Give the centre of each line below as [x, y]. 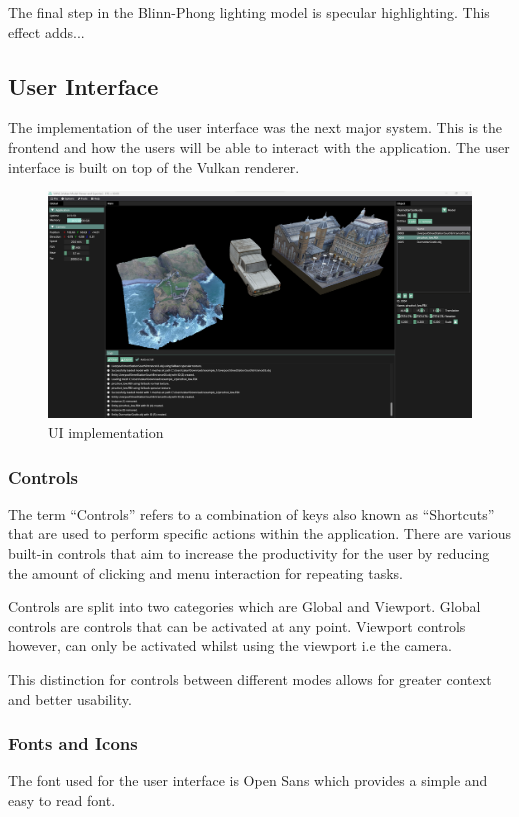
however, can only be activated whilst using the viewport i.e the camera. [230, 645]
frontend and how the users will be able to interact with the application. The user [259, 146]
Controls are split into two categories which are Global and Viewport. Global [244, 606]
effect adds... [46, 31]
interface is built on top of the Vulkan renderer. [154, 166]
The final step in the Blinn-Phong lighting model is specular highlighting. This [249, 12]
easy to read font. [62, 800]
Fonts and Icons [73, 743]
